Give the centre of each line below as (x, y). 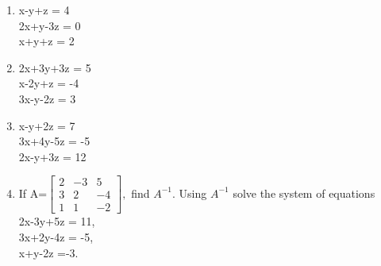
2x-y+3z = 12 (52, 156)
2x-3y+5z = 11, (57, 221)
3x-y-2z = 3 (47, 98)
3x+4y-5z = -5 (54, 141)
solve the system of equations (304, 193)
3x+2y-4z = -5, (56, 237)
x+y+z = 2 (46, 41)
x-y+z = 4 (44, 10)
